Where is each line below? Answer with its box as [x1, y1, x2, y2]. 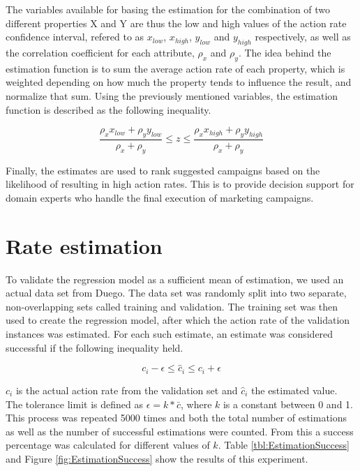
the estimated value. [251, 382, 338, 397]
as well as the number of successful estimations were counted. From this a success [6, 424, 354, 438]
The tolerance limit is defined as [6, 396, 143, 411]
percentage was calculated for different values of [6, 438, 210, 452]
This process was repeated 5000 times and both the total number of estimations [6, 410, 347, 425]
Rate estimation [6, 231, 163, 260]
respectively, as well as [255, 29, 351, 44]
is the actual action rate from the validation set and [15, 382, 238, 397]
